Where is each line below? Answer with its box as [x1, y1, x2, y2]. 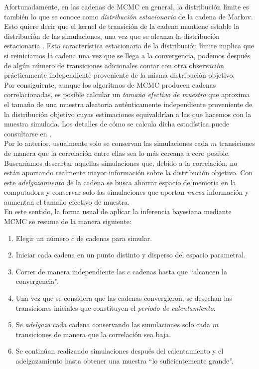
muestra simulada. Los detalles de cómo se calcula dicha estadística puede [4, 119, 230, 129]
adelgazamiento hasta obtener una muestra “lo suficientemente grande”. [15, 356, 234, 366]
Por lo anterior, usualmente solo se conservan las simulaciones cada [4, 138, 209, 148]
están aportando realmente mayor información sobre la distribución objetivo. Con [4, 167, 253, 178]
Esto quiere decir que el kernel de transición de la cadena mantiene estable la [4, 21, 240, 31]
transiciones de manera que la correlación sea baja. [15, 329, 171, 339]
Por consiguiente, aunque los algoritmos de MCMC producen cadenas [4, 79, 216, 90]
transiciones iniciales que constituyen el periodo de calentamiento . [15, 302, 216, 313]
